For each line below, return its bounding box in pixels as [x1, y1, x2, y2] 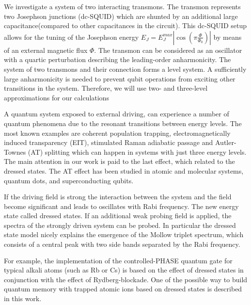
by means [213, 32, 242, 42]
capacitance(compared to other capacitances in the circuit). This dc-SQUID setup [4, 20, 247, 31]
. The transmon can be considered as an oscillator [94, 45, 242, 55]
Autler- [215, 137, 236, 147]
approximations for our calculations [4, 92, 109, 102]
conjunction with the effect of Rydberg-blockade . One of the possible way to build [4, 274, 248, 284]
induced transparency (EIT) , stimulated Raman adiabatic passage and [4, 137, 213, 147]
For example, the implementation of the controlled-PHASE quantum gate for [4, 255, 233, 265]
